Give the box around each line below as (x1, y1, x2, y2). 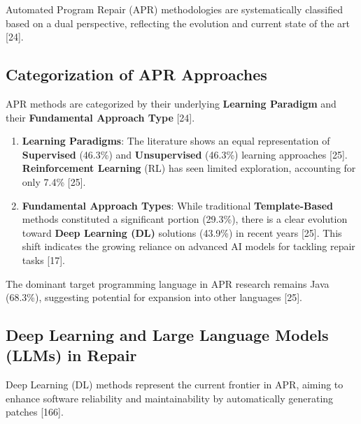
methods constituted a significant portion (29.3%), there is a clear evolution (22, 212, 348, 226)
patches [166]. (6, 404, 64, 419)
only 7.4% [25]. (22, 174, 86, 189)
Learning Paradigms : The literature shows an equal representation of (22, 133, 330, 148)
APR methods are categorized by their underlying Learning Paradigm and (6, 96, 337, 110)
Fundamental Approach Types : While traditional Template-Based (22, 198, 333, 212)
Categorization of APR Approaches (6, 64, 267, 85)
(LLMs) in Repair (6, 344, 137, 366)
